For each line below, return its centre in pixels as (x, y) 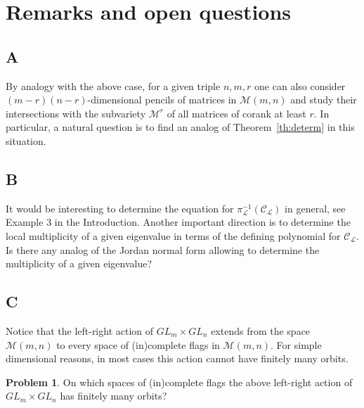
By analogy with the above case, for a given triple (113, 85)
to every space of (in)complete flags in (138, 344)
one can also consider (300, 85)
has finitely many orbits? (113, 396)
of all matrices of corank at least (236, 113)
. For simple (296, 344)
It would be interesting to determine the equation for (120, 208)
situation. (26, 140)
